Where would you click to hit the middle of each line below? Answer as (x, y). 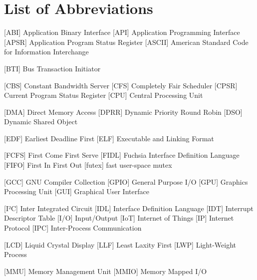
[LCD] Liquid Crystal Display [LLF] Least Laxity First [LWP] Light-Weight (120, 244)
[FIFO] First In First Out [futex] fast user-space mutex (88, 165)
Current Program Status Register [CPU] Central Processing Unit (104, 95)
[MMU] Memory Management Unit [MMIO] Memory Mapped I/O (106, 271)
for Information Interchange (46, 52)
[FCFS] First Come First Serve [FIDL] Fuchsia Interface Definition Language (122, 155)
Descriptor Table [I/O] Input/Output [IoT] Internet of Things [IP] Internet (119, 218)
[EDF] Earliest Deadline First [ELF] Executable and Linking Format (109, 138)
